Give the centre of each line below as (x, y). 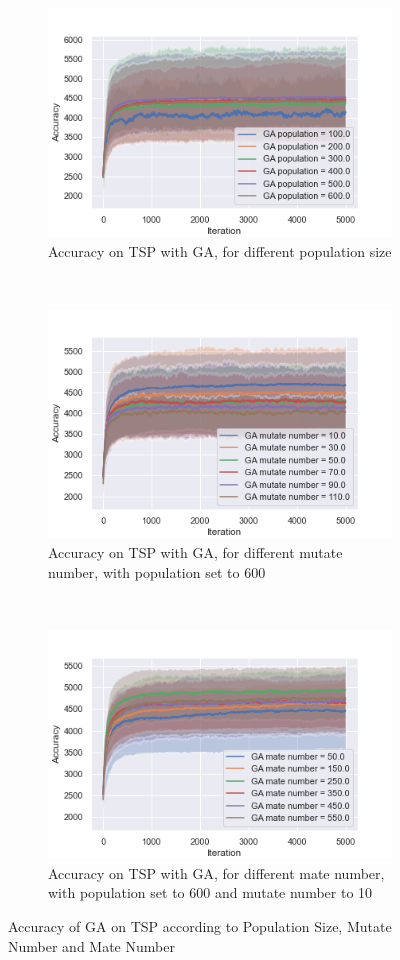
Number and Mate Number (91, 945)
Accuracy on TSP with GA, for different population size (220, 250)
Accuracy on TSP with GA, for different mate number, (216, 872)
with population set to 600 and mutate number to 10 (210, 892)
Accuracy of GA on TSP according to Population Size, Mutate (200, 925)
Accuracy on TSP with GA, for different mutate (195, 552)
